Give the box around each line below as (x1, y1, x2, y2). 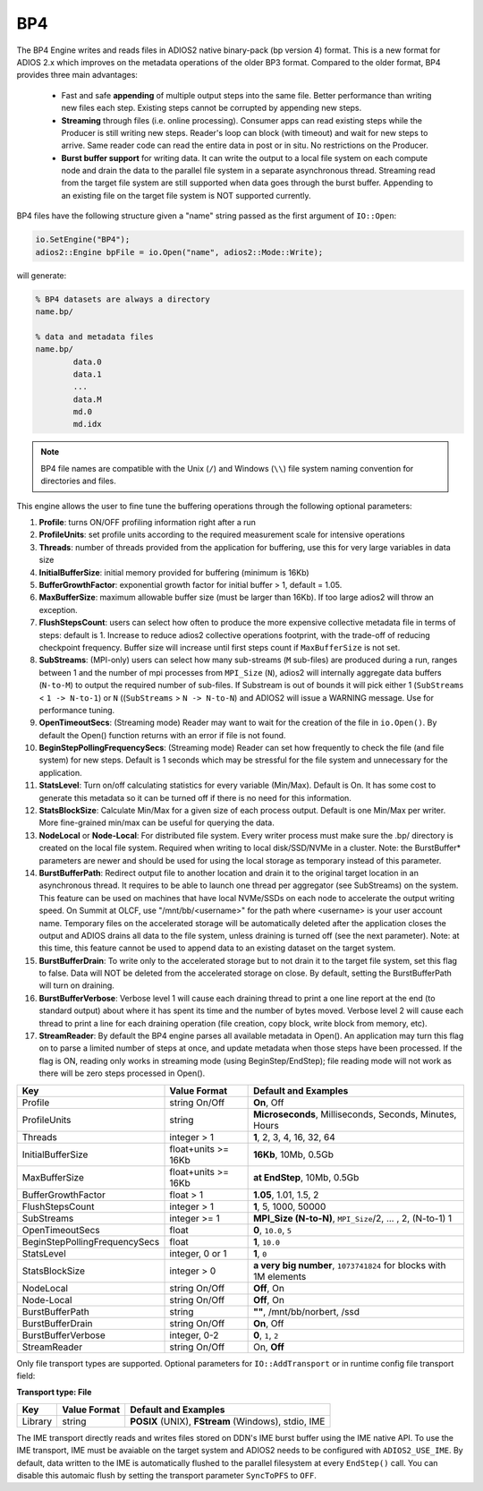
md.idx (72, 419, 102, 430)
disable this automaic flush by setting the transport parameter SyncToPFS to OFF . (16, 1470, 317, 1480)
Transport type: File (16, 1387, 92, 1398)
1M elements (253, 1270, 307, 1282)
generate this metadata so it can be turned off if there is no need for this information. (38, 792, 352, 803)
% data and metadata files (35, 331, 154, 342)
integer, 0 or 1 (169, 1247, 227, 1259)
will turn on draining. (38, 980, 115, 991)
